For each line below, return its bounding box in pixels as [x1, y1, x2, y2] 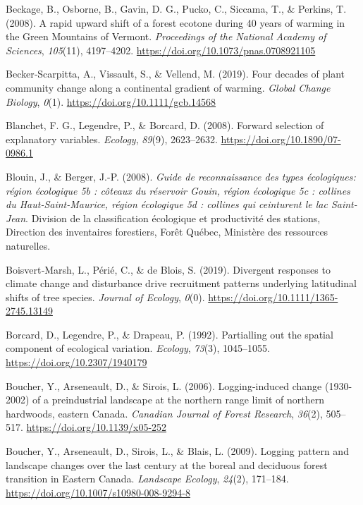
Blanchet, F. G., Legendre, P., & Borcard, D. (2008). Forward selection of [6, 118, 324, 133]
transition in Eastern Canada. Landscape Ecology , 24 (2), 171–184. [6, 471, 289, 486]
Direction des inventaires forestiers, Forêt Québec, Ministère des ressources [6, 224, 328, 239]
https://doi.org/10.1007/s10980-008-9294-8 [6, 485, 190, 499]
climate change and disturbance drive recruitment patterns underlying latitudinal [6, 276, 357, 291]
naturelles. [6, 238, 51, 253]
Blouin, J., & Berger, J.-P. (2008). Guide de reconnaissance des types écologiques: [6, 169, 356, 183]
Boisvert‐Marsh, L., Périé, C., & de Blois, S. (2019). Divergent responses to [6, 262, 331, 276]
